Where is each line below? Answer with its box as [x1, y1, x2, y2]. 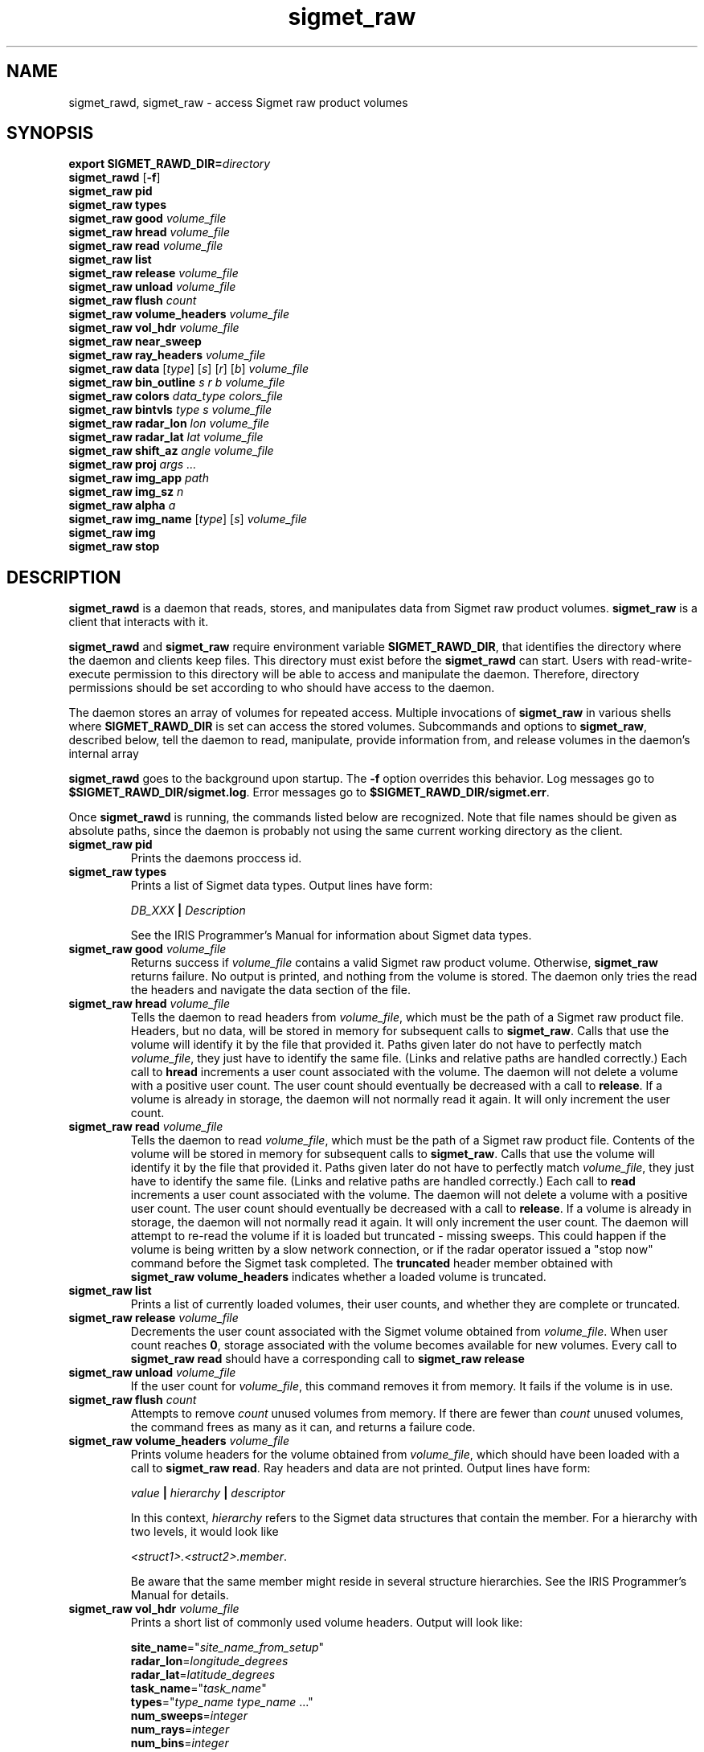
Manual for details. [130, 1588, 229, 1603]
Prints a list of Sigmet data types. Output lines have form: [130, 878, 433, 893]
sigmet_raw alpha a [68, 498, 176, 513]
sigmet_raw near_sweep [68, 334, 202, 349]
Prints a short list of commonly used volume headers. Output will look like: [130, 1615, 523, 1630]
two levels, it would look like [130, 1525, 279, 1539]
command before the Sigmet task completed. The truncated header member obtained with [130, 1256, 613, 1271]
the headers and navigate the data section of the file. [130, 983, 411, 997]
